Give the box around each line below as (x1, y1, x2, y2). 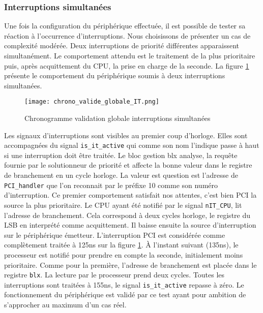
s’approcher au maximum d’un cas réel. (4, 299, 127, 310)
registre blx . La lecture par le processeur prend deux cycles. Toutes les (4, 269, 225, 280)
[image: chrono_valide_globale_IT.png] (24, 98, 159, 106)
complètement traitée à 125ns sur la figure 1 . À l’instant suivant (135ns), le (4, 239, 239, 250)
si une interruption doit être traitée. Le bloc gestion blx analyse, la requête (4, 149, 238, 160)
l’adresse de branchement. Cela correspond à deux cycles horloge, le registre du (4, 209, 251, 220)
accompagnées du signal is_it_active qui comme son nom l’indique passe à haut (4, 140, 259, 150)
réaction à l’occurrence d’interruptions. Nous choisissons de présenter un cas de (4, 30, 251, 41)
